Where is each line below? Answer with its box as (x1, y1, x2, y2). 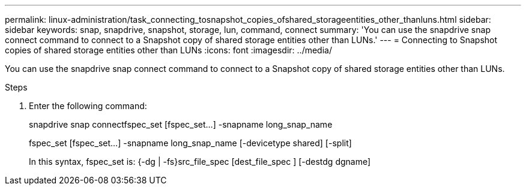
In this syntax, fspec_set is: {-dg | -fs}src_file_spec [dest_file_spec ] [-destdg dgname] (29, 156, 371, 167)
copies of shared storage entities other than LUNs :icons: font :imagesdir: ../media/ (5, 45, 332, 55)
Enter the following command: (29, 101, 147, 111)
